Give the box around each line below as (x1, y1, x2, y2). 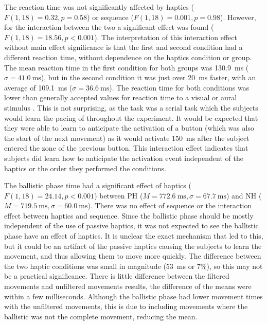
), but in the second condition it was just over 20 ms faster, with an (41, 72, 256, 83)
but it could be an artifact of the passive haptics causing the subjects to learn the (4, 240, 262, 251)
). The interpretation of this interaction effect (94, 31, 237, 42)
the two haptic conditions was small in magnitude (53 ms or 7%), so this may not (4, 260, 263, 271)
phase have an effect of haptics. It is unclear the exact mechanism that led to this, (4, 230, 263, 241)
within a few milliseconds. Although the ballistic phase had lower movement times (4, 291, 263, 301)
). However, (220, 11, 256, 22)
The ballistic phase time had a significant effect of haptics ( (4, 180, 191, 191)
